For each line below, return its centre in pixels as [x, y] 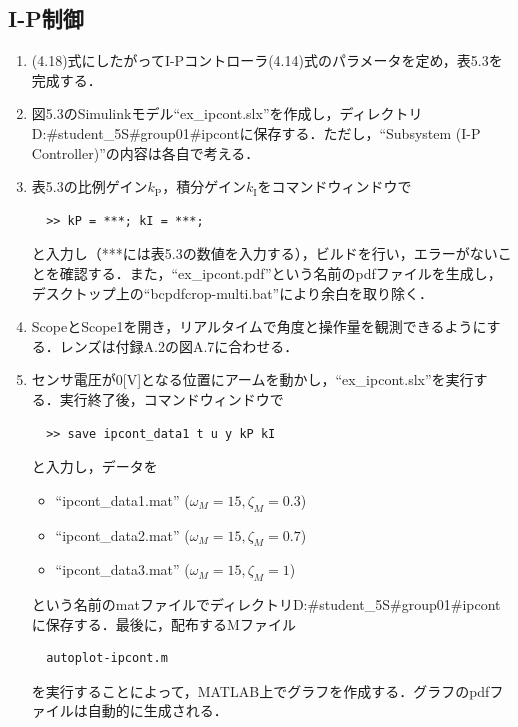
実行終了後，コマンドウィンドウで [171, 398]
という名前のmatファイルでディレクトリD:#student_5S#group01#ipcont [266, 604]
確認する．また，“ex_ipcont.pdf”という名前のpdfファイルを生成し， [280, 272]
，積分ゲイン [204, 186]
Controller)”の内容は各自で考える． [145, 152]
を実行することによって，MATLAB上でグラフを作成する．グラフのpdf [260, 690]
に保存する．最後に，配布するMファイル [163, 623]
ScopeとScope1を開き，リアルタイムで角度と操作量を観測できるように [259, 326]
